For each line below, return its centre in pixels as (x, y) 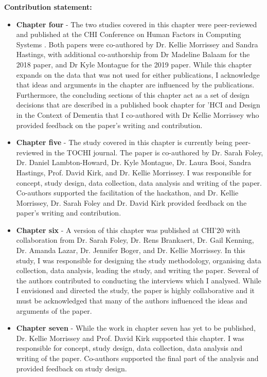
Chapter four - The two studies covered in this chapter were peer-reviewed (137, 24)
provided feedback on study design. (72, 368)
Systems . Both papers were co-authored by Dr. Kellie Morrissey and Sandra (137, 44)
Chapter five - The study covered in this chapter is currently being (124, 142)
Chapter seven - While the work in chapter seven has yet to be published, (136, 328)
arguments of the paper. (54, 310)
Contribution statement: (48, 7)
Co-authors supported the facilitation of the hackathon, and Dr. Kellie (127, 193)
